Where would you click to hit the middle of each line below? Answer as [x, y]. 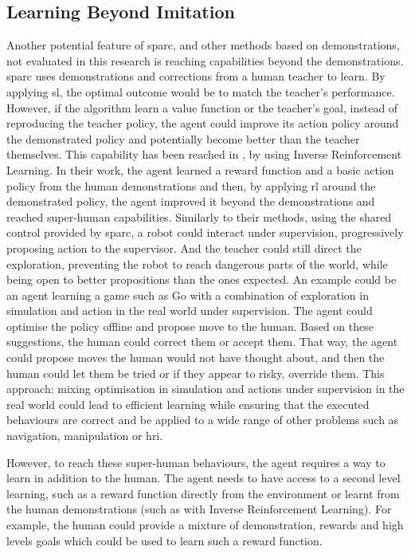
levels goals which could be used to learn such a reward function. [164, 540]
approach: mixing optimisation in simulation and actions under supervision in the [205, 389]
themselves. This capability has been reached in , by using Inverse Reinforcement [204, 154]
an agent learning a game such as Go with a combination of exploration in [188, 295]
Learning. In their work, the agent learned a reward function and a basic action [200, 169]
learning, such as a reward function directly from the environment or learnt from [203, 493]
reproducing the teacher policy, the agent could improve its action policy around [203, 123]
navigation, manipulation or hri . [85, 436]
